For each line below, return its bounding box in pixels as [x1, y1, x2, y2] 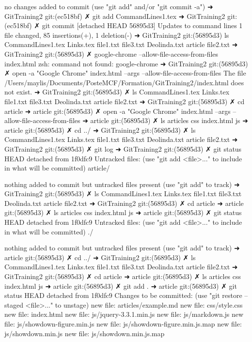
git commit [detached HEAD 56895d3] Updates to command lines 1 [42, 20, 243, 31]
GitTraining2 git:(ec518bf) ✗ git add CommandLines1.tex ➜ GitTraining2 [4, 11, 225, 21]
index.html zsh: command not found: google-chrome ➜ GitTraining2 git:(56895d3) [4, 58, 248, 68]
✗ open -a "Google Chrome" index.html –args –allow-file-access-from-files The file [4, 68, 246, 78]
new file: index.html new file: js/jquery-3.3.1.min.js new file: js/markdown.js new [4, 309, 244, 319]
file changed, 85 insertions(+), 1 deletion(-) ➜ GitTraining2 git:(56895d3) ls [4, 30, 229, 40]
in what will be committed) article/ [4, 163, 110, 173]
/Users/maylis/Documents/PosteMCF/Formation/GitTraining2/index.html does [4, 77, 244, 87]
